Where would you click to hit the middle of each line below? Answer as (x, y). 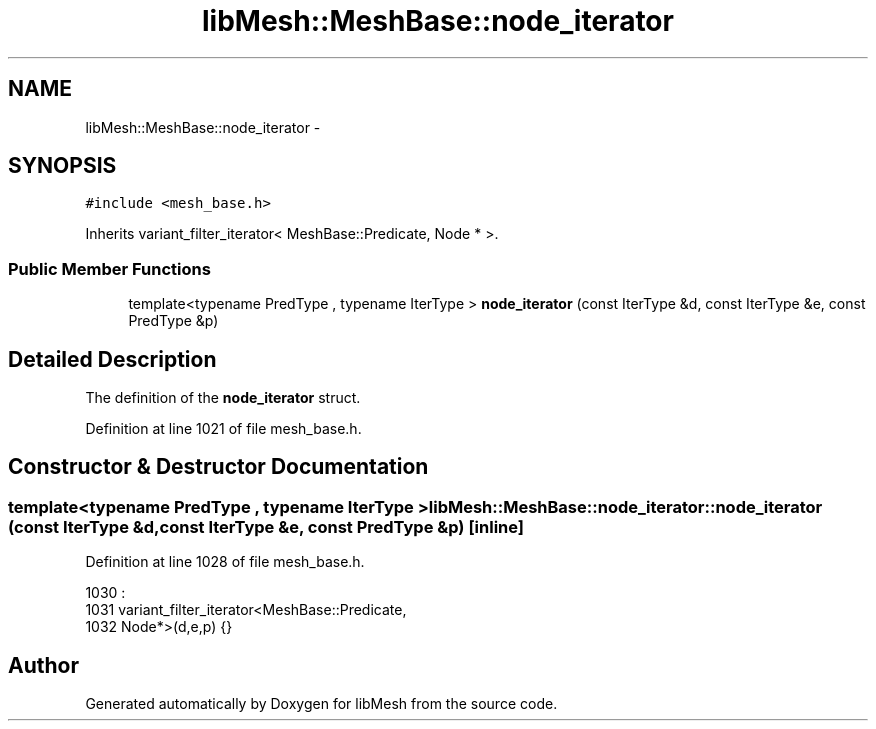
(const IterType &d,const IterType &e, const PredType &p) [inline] (266, 526)
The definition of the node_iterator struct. (223, 398)
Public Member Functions (109, 268)
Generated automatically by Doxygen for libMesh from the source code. (321, 704)
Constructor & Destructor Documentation (218, 467)
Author (43, 665)
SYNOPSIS (62, 166)
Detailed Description (112, 359)
